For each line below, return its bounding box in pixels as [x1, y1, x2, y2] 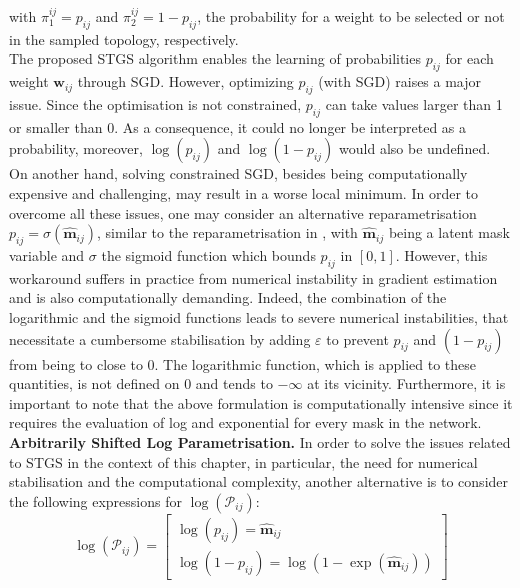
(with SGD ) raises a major [318, 71, 482, 92]
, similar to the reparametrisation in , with [97, 222, 358, 243]
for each [445, 48, 494, 69]
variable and [9, 244, 85, 265]
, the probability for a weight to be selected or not [197, 6, 505, 26]
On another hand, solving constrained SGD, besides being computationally [9, 163, 468, 184]
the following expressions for [9, 490, 182, 511]
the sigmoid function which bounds [101, 244, 316, 265]
